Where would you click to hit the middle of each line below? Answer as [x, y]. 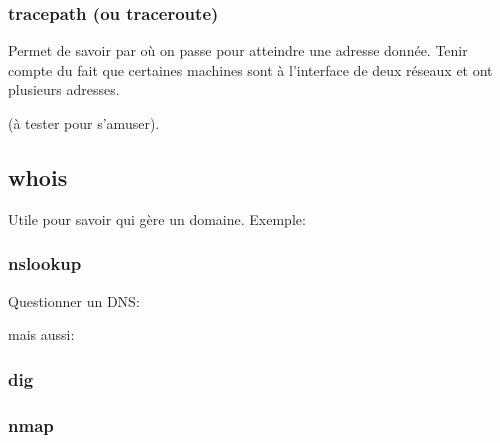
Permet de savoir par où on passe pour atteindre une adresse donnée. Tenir [238, 50]
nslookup [45, 263]
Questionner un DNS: [74, 300]
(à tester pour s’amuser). [84, 123]
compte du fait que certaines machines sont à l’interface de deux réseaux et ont [250, 69]
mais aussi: [41, 334]
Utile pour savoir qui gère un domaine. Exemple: [157, 218]
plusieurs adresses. [64, 89]
